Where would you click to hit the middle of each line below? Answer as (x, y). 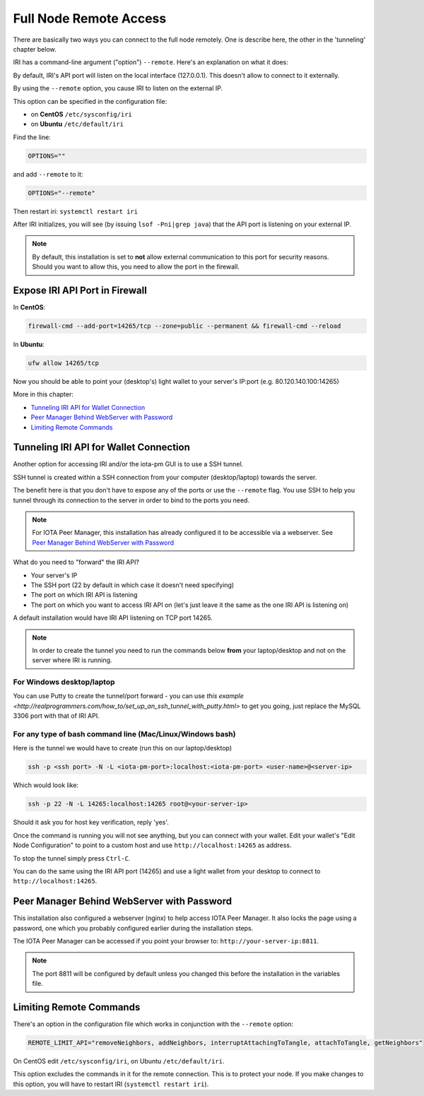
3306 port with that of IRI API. (56, 716)
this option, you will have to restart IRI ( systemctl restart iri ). (111, 1084)
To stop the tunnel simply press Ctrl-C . (72, 858)
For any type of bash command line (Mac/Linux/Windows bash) (124, 734)
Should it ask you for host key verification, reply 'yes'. (91, 823)
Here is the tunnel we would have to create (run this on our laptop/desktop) (123, 748)
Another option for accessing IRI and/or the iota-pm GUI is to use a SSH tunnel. (128, 464)
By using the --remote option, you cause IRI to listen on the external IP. (118, 88)
